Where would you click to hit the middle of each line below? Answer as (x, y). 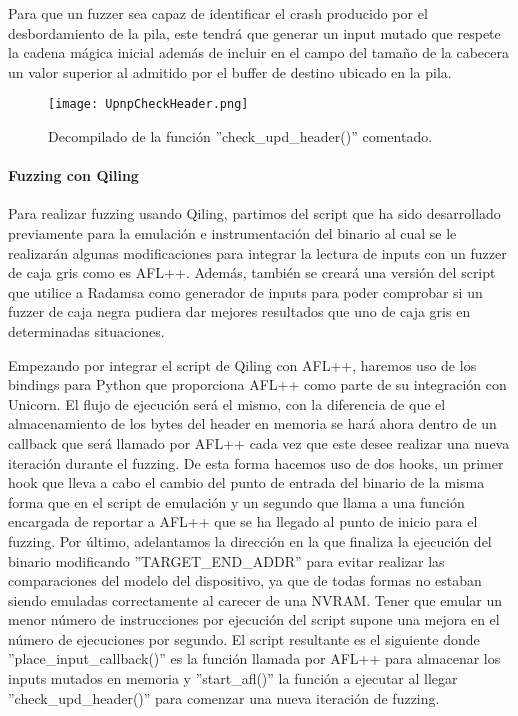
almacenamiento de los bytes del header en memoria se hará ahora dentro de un (252, 423)
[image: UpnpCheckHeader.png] (148, 104)
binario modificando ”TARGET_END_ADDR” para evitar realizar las (226, 560)
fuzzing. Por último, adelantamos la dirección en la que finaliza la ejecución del (250, 540)
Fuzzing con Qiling (73, 175)
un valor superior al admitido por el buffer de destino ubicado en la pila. (230, 71)
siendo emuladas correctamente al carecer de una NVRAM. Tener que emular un (255, 599)
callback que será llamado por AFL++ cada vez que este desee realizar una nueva (259, 442)
